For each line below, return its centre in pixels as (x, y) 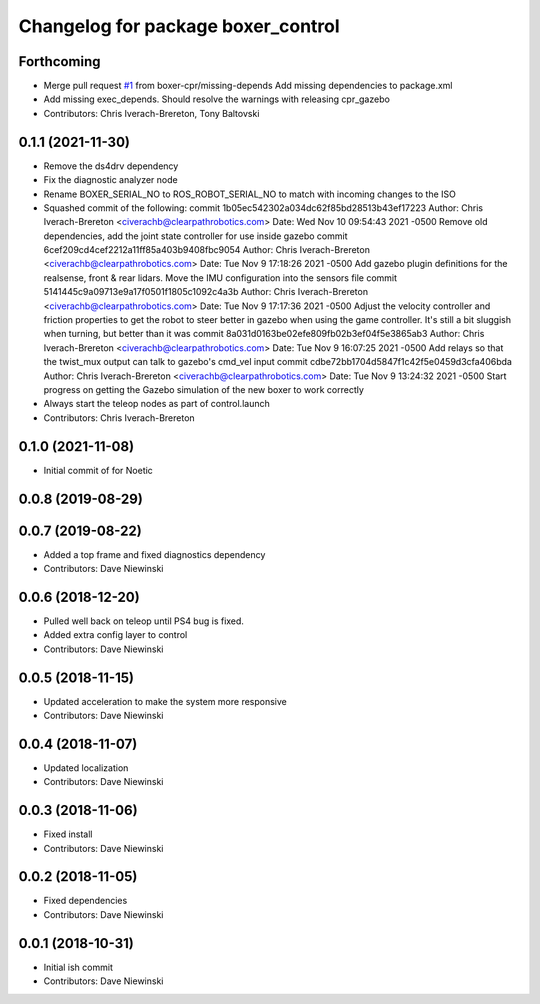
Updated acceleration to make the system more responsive (165, 701)
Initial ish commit (78, 967)
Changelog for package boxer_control (179, 26)
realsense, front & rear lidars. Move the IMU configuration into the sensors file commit (220, 277)
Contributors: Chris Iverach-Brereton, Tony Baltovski (151, 113)
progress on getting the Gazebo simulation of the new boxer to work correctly (204, 389)
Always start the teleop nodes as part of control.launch (156, 404)
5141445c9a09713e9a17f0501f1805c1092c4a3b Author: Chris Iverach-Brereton (206, 292)
